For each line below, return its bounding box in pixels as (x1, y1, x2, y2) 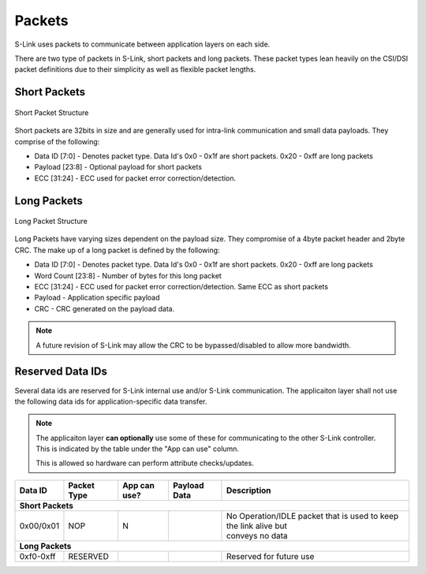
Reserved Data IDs (14, 365, 108, 378)
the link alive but (226, 520, 287, 531)
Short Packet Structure (14, 107, 89, 117)
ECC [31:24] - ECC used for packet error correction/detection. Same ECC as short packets (34, 282, 329, 292)
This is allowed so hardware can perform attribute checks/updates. (35, 458, 254, 468)
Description (226, 485, 271, 496)
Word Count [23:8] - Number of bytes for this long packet (34, 270, 222, 280)
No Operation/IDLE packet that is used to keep (226, 510, 398, 521)
